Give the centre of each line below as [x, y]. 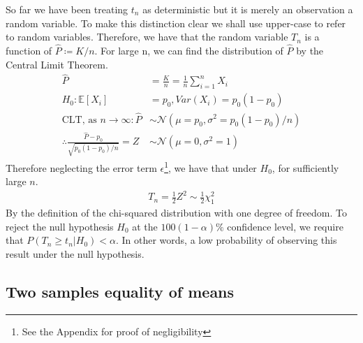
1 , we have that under [210, 167]
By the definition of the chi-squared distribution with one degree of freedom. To [176, 213]
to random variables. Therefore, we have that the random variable [147, 37]
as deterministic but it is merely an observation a [248, 9]
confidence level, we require [285, 226]
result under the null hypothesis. [75, 254]
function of [29, 50]
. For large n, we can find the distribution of [189, 50]
